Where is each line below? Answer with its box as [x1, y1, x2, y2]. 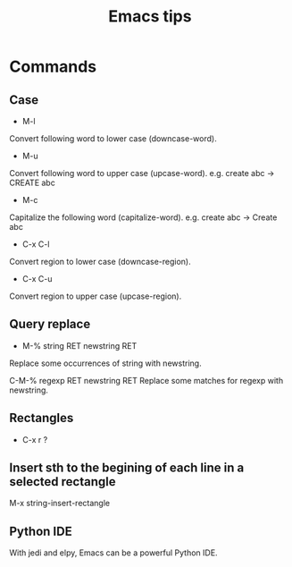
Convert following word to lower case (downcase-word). [9, 133, 217, 144]
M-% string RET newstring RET [21, 340, 138, 351]
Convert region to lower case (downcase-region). [9, 257, 191, 267]
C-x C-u [21, 274, 53, 283]
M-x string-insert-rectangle [9, 498, 110, 509]
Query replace [9, 317, 91, 332]
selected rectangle [9, 474, 116, 489]
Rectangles [9, 410, 74, 426]
